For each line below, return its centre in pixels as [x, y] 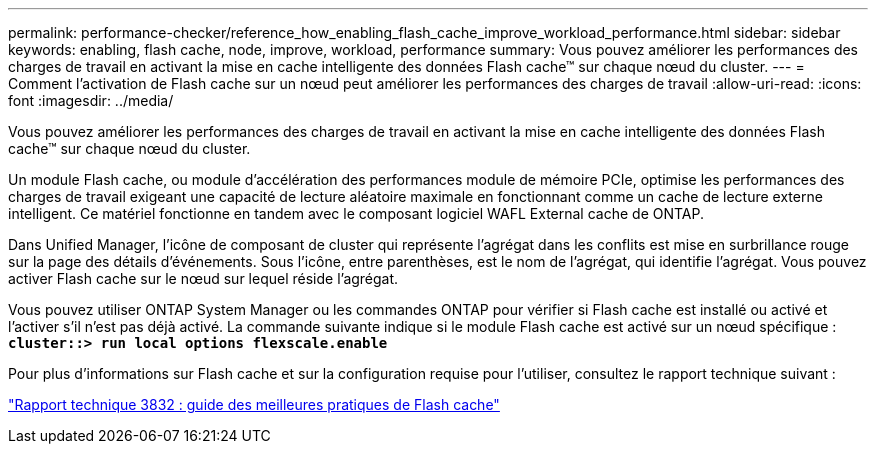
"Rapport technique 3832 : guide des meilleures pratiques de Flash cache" [254, 404]
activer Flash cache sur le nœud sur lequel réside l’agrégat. [203, 278]
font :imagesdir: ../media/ [91, 100]
